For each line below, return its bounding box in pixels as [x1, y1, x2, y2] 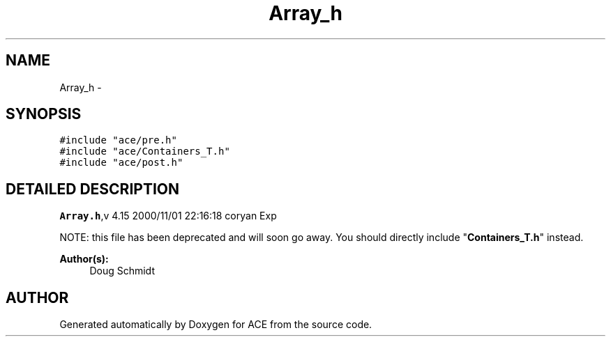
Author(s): [59, 253, 109, 265]
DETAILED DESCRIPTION [6, 180, 180, 198]
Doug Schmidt [89, 265, 155, 277]
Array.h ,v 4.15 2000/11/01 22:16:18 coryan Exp [59, 210, 277, 222]
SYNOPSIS [6, 105, 82, 123]
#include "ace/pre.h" [59, 134, 177, 146]
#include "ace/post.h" [59, 157, 183, 169]
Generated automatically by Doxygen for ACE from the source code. [59, 318, 372, 331]
